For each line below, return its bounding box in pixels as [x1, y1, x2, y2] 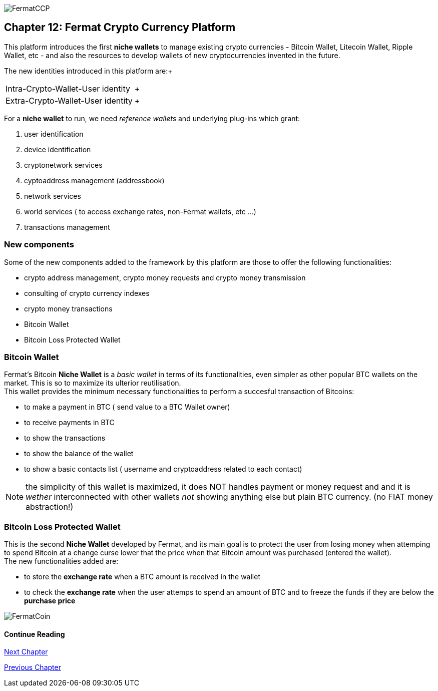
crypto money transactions [24, 304, 113, 313]
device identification [24, 145, 91, 154]
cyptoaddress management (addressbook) [24, 176, 165, 185]
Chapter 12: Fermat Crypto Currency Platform [4, 21, 236, 34]
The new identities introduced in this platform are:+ [4, 66, 173, 75]
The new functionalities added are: [4, 557, 119, 566]
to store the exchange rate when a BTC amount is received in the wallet [24, 572, 260, 581]
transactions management [24, 222, 110, 231]
